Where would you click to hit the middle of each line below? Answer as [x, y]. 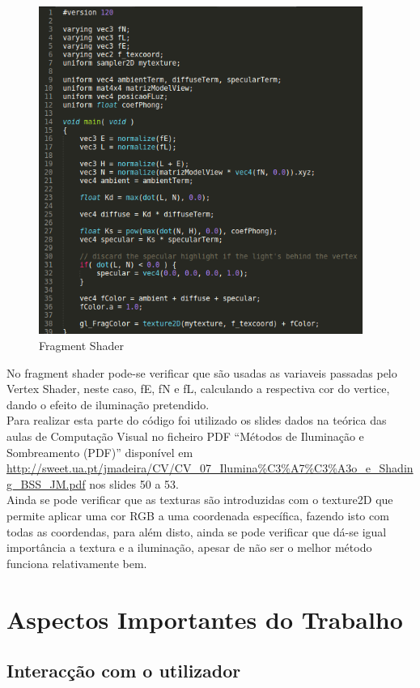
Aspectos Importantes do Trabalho [205, 619]
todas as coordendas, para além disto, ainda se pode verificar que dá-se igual [197, 531]
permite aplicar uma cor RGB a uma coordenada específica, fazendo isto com [198, 515]
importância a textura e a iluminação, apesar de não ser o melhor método [189, 547]
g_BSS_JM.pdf [46, 483]
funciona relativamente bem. [77, 563]
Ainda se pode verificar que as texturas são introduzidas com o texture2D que [200, 500]
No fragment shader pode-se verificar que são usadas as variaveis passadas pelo [202, 372]
